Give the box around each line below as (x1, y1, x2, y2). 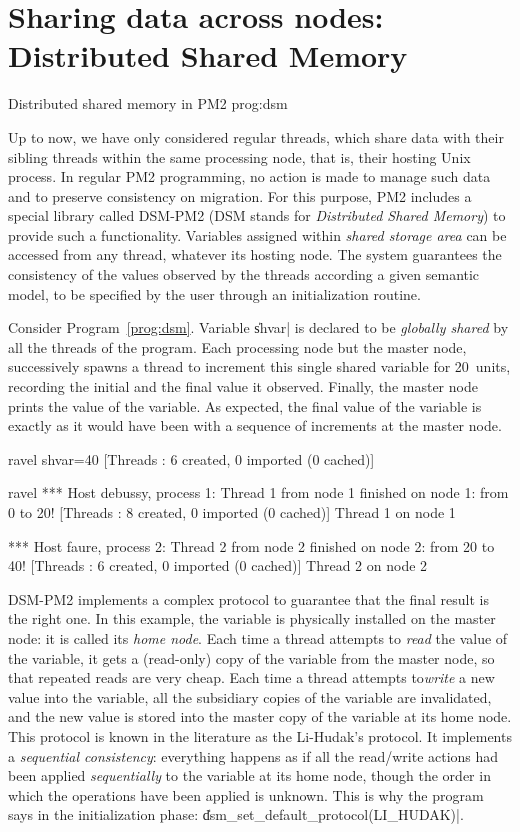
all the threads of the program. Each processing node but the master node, (8, 336, 467, 357)
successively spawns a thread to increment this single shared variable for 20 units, (8, 356, 511, 377)
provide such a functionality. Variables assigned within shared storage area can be (8, 224, 507, 245)
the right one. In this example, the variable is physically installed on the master (8, 608, 496, 629)
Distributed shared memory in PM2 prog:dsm (8, 93, 288, 114)
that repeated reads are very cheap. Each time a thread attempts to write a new (8, 667, 495, 688)
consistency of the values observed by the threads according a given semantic (8, 264, 480, 285)
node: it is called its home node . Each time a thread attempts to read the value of (8, 627, 508, 648)
